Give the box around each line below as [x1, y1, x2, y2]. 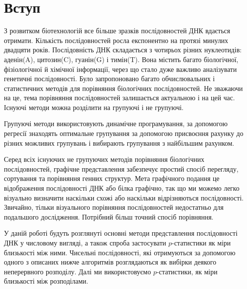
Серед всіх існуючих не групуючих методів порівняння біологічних [4, 154, 205, 164]
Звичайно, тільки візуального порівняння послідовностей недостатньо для [4, 202, 224, 212]
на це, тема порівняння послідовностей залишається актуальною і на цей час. [4, 92, 235, 103]
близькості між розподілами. [4, 276, 88, 286]
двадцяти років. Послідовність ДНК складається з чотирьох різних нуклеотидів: [4, 44, 242, 55]
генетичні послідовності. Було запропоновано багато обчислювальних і [4, 73, 215, 84]
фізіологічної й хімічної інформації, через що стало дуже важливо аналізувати [4, 64, 237, 74]
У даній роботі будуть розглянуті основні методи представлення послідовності [4, 228, 238, 238]
